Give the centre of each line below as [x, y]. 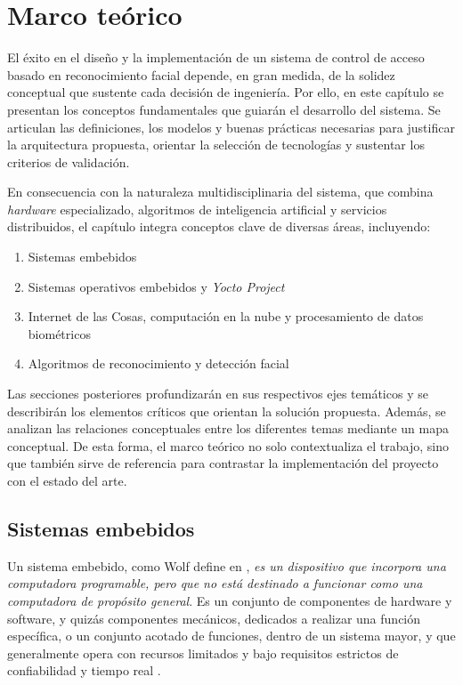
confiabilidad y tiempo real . [84, 670]
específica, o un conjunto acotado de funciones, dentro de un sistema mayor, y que [231, 636]
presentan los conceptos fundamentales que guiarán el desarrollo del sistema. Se [224, 109]
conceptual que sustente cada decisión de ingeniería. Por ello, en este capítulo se [226, 92]
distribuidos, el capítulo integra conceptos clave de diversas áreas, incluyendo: [219, 226]
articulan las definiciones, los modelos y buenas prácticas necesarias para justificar [231, 127]
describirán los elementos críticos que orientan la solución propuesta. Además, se [227, 411]
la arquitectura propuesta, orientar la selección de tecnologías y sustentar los [216, 145]
